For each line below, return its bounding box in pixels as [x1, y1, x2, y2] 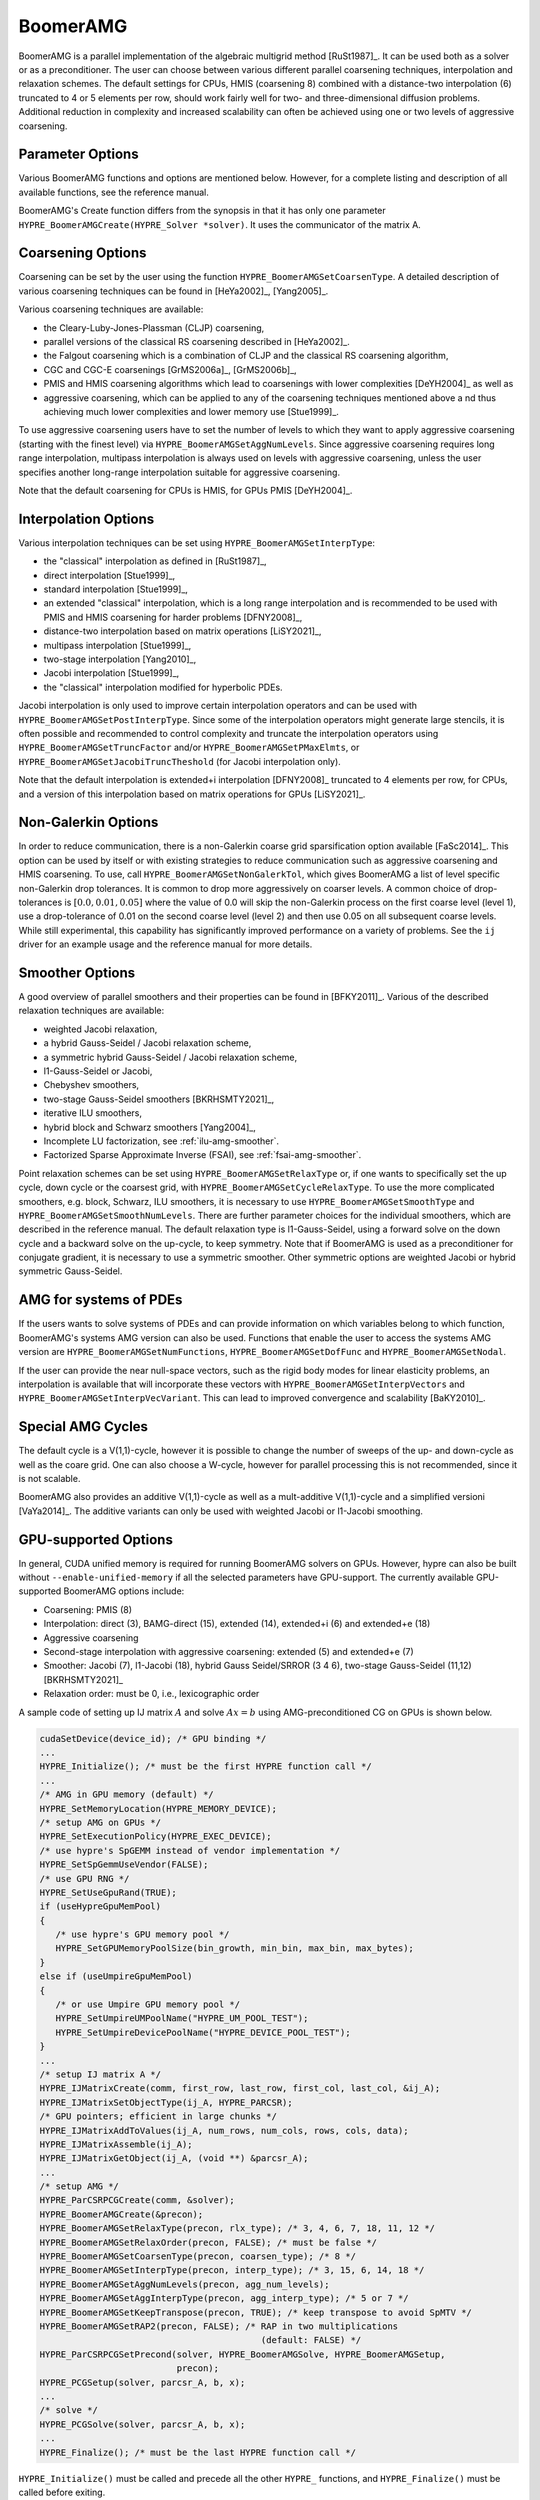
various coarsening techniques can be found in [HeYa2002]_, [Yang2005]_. [18, 285, 329, 297]
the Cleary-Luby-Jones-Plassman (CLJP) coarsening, [43, 321, 265, 334]
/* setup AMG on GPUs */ [39, 1816, 162, 1828]
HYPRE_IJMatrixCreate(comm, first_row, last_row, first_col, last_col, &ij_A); [39, 2083, 441, 2094]
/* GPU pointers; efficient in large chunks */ [39, 2111, 277, 2122]
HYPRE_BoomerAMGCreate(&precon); [39, 2208, 204, 2220]
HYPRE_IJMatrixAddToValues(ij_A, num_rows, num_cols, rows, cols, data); [39, 2125, 409, 2136]
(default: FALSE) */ [260, 2335, 362, 2346]
